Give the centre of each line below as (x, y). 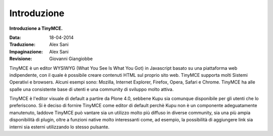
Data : (15, 37)
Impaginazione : (26, 52)
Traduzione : (22, 44)
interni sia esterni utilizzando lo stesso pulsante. (59, 127)
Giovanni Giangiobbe (71, 59)
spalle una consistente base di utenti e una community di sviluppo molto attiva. (92, 89)
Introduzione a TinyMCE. (36, 28)
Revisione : (21, 59)
